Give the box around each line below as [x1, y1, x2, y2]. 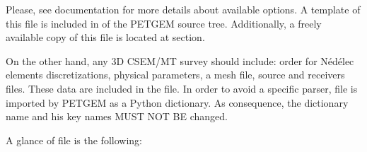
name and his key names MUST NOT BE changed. [6, 109, 228, 124]
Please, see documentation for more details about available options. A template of [6, 2, 361, 16]
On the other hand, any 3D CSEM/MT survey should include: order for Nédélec [6, 53, 354, 68]
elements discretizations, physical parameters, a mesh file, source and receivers [6, 67, 345, 82]
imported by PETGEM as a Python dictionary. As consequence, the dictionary [6, 95, 349, 110]
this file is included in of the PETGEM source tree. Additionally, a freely [6, 16, 322, 30]
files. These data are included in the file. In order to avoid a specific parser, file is [6, 81, 358, 95]
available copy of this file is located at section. [6, 30, 205, 45]
